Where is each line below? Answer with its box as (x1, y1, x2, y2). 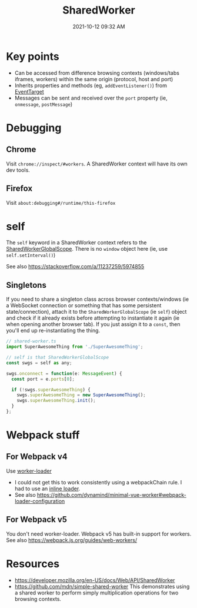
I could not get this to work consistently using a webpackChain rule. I (14, 479, 182, 486)
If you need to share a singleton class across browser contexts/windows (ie (6, 295, 189, 303)
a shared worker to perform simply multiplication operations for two (14, 589, 179, 596)
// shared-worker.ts (6, 338, 57, 344)
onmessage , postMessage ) (14, 101, 73, 108)
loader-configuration (14, 497, 65, 504)
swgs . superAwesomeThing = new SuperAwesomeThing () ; (16, 392, 146, 398)
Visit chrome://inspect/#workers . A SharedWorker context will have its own (6, 160, 188, 167)
